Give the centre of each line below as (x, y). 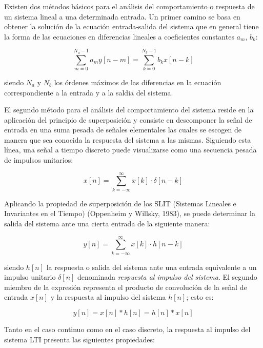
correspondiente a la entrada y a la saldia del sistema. (89, 92)
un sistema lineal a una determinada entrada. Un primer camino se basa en (122, 16)
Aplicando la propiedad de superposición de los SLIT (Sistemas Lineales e (120, 203)
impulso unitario (30, 277)
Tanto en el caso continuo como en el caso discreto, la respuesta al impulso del (127, 329)
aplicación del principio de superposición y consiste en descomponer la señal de (128, 119)
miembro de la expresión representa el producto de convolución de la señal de (126, 287)
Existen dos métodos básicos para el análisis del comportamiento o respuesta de (129, 6)
